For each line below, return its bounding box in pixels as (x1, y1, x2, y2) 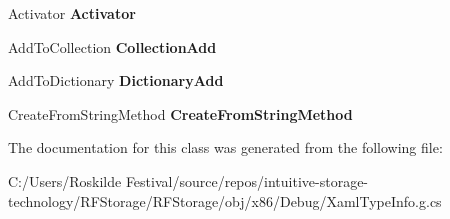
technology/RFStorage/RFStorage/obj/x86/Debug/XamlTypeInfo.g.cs (8, 190, 442, 211)
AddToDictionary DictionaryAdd (8, 70, 224, 91)
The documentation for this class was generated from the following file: (8, 137, 443, 158)
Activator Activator (8, 3, 136, 23)
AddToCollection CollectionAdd (8, 36, 217, 57)
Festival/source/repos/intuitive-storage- (125, 170, 369, 191)
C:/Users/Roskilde (8, 170, 122, 191)
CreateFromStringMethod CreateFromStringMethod (8, 103, 353, 124)
